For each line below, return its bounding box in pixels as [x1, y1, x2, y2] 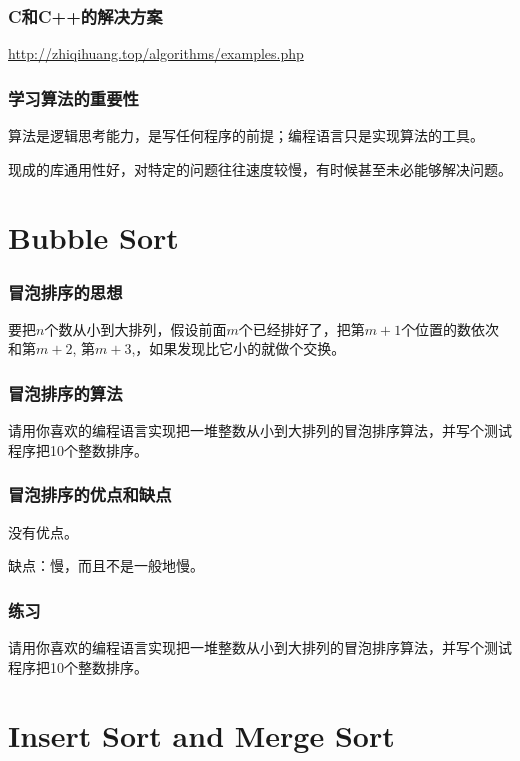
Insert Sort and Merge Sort [8, 715, 395, 756]
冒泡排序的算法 [8, 380, 123, 405]
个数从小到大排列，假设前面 [44, 318, 227, 339]
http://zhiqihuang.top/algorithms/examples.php [8, 43, 304, 64]
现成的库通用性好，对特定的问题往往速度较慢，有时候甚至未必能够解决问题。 [8, 158, 512, 179]
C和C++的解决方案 [8, 3, 163, 28]
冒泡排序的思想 [8, 279, 123, 304]
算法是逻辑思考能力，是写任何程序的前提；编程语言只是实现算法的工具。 [8, 125, 484, 146]
